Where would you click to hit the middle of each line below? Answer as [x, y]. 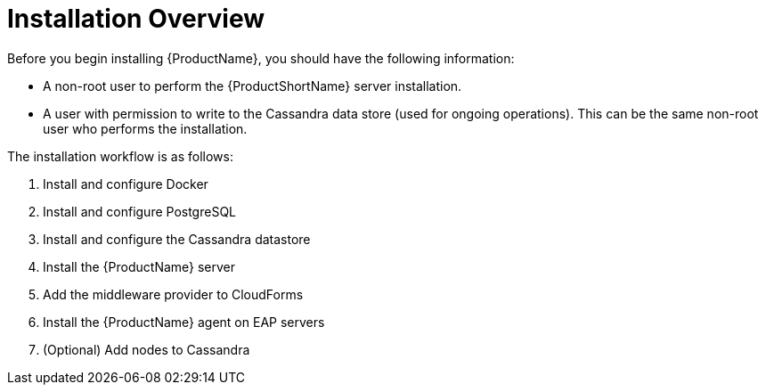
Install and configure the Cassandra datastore [177, 239]
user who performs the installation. [145, 128]
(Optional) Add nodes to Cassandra [147, 349]
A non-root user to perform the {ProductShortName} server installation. [253, 86]
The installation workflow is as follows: [120, 156]
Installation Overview [136, 19]
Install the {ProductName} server [139, 266]
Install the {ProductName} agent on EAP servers [184, 322]
